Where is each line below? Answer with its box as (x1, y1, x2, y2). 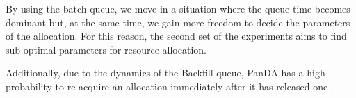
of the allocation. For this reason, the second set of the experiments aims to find (6, 28, 347, 43)
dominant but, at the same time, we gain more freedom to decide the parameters (6, 15, 350, 29)
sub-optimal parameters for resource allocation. (6, 42, 207, 56)
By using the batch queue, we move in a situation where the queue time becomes (6, 1, 350, 15)
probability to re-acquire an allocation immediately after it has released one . (6, 79, 334, 93)
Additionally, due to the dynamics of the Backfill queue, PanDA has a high (6, 65, 325, 80)
